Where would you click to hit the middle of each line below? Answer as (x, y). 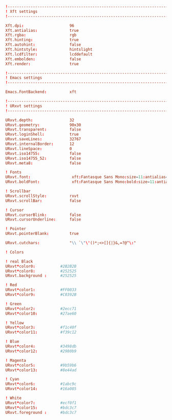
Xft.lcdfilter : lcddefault (49, 54)
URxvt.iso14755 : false (43, 153)
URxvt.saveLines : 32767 (43, 139)
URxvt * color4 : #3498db (41, 346)
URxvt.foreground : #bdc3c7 (41, 412)
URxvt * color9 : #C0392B (41, 295)
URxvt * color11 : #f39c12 (41, 332)
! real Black (19, 261)
